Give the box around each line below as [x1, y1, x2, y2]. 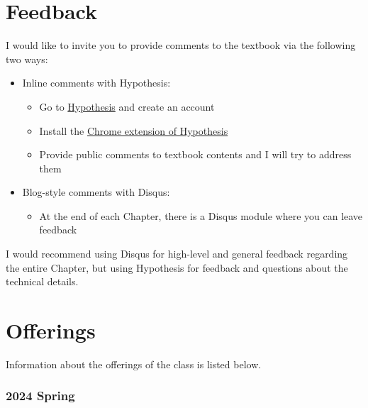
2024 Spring [6, 387, 75, 404]
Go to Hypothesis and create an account [39, 99, 215, 114]
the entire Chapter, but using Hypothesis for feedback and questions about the [6, 260, 348, 275]
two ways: [6, 51, 48, 66]
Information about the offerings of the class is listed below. [6, 356, 262, 371]
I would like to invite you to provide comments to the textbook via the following [6, 38, 356, 53]
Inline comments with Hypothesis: [22, 75, 171, 90]
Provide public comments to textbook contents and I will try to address [39, 147, 352, 162]
